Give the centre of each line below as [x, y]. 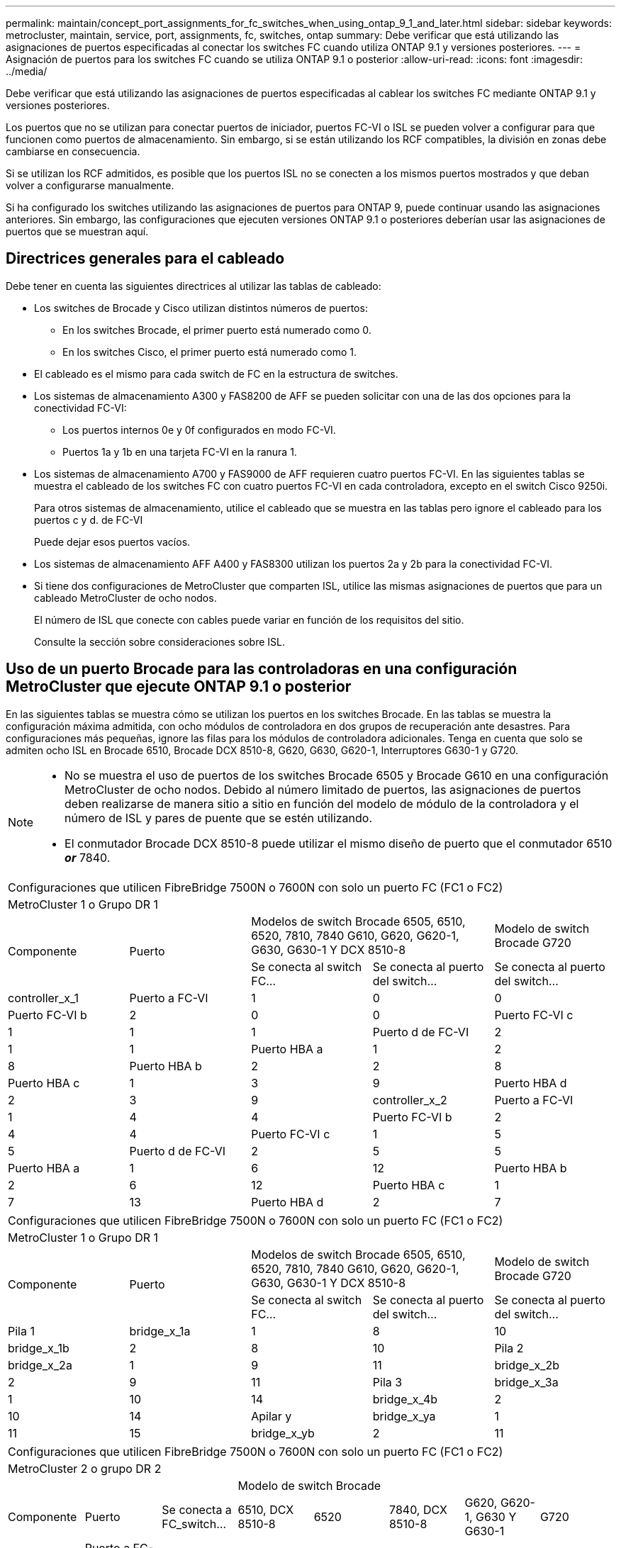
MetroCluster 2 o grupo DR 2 [85, 1468]
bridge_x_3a [526, 1382]
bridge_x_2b [527, 1365]
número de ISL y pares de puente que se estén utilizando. [219, 818]
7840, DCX [418, 1509]
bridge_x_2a [40, 1365]
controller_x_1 [43, 998]
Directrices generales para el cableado [145, 259]
